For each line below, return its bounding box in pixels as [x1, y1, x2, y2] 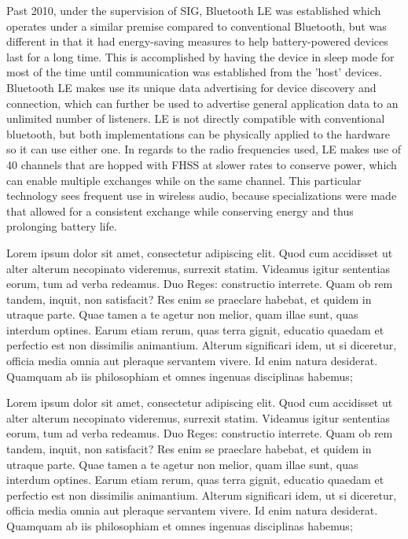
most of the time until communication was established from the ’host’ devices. [6, 64, 383, 80]
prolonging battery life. [6, 218, 117, 234]
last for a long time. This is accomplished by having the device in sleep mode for [6, 48, 395, 65]
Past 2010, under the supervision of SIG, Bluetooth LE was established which [6, 2, 381, 18]
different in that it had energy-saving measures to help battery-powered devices [6, 33, 388, 50]
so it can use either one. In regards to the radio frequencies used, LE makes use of [6, 141, 401, 157]
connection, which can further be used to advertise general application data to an [6, 94, 399, 111]
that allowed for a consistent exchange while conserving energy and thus [6, 202, 354, 219]
